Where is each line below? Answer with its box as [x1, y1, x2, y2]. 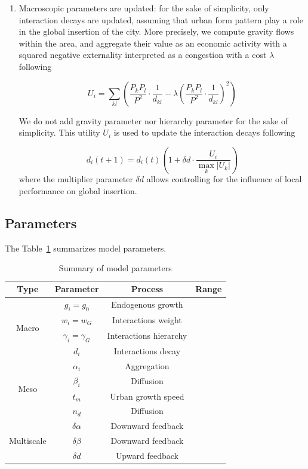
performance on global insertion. [19, 185, 137, 197]
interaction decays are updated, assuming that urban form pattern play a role [19, 13, 303, 26]
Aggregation [125, 359, 170, 372]
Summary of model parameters [58, 262, 172, 274]
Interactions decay [113, 344, 181, 357]
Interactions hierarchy [107, 329, 187, 341]
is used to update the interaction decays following [113, 126, 295, 139]
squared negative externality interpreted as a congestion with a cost [19, 48, 267, 61]
